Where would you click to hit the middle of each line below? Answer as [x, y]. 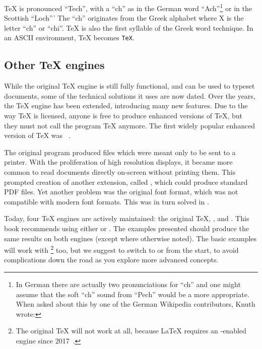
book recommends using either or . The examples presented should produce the [126, 228]
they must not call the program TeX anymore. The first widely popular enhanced [130, 125]
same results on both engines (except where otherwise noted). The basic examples [130, 238]
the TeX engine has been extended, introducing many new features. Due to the [126, 106]
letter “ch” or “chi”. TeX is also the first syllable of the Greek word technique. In [129, 27]
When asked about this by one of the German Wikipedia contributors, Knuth [136, 304]
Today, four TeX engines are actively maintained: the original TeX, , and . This [127, 218]
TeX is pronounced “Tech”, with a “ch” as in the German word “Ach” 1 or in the [128, 7]
